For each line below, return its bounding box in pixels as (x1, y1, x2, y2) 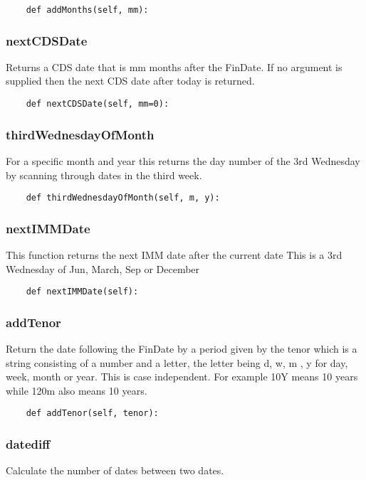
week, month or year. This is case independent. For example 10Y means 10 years (6, 369, 358, 384)
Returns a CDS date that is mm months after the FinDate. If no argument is (6, 59, 343, 74)
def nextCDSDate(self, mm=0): (26, 99, 169, 110)
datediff (6, 435, 51, 453)
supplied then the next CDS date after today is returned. (6, 73, 255, 88)
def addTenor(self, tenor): (26, 408, 159, 419)
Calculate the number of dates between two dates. (6, 463, 224, 478)
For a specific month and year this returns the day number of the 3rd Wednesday (6, 153, 360, 168)
